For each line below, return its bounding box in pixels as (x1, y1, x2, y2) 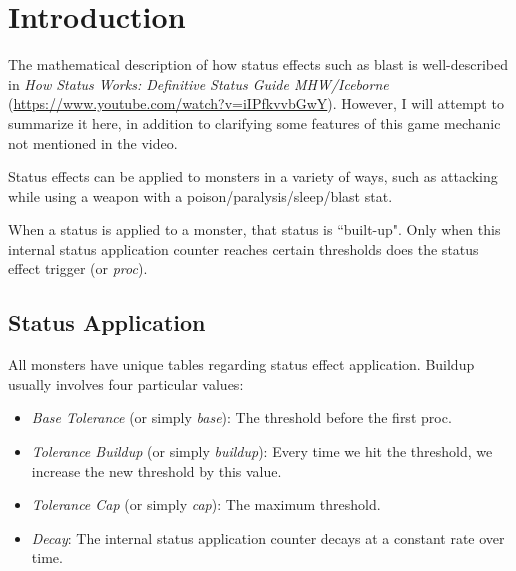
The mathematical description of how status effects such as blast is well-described (8, 54, 509, 75)
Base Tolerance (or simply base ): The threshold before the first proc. (31, 407, 452, 428)
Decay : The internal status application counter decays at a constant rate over (31, 527, 505, 548)
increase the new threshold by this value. (31, 460, 282, 481)
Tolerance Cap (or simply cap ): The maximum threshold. (31, 494, 381, 515)
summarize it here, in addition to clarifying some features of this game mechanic (8, 112, 501, 133)
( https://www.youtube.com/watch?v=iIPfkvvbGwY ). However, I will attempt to (8, 93, 504, 114)
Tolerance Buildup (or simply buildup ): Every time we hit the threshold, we (31, 441, 493, 462)
